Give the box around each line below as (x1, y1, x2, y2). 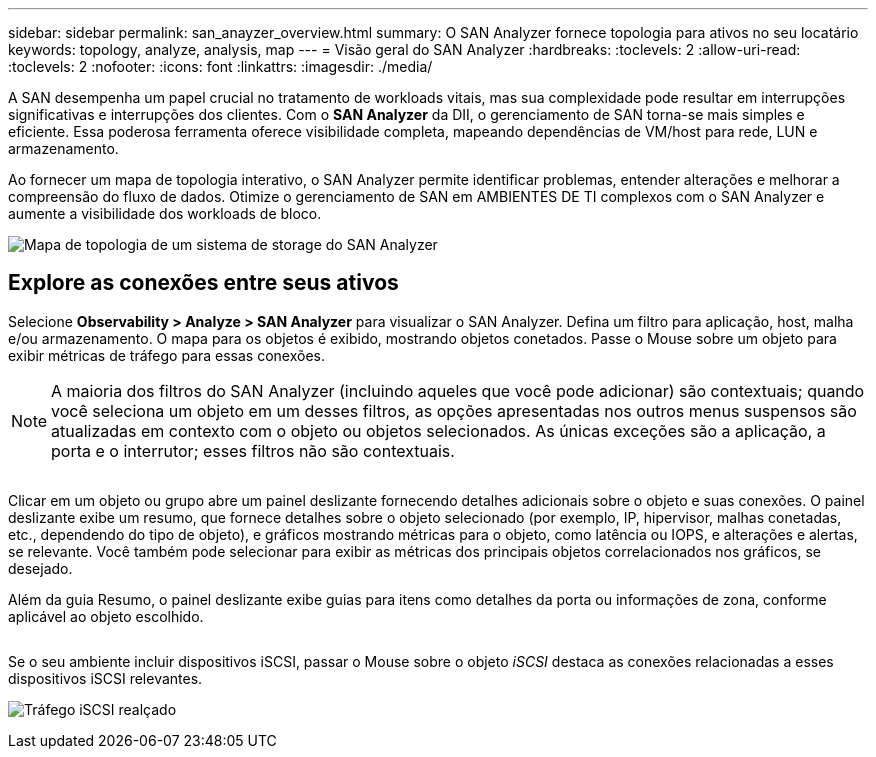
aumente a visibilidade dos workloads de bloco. (8, 205, 322, 222)
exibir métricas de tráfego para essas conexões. (8, 346, 326, 364)
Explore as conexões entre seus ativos (8, 270, 399, 296)
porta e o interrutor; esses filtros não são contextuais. (51, 440, 455, 461)
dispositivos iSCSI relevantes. (8, 669, 203, 687)
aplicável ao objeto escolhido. (8, 607, 204, 625)
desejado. (8, 559, 73, 577)
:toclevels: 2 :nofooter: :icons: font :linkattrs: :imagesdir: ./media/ (8, 58, 433, 75)
